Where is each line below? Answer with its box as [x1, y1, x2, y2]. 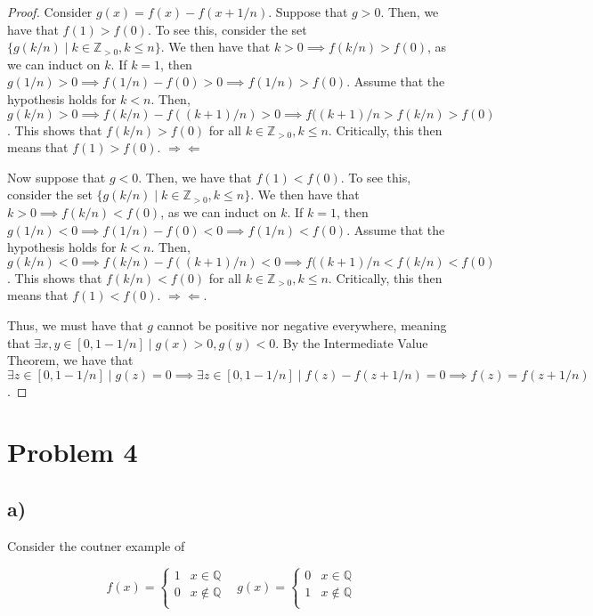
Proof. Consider [7, 3, 93, 20]
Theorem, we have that [7, 351, 134, 369]
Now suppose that [7, 167, 106, 186]
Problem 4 [7, 434, 138, 470]
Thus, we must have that [7, 315, 143, 334]
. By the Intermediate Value [275, 333, 428, 352]
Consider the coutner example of [7, 536, 185, 555]
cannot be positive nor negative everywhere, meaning [157, 315, 447, 334]
